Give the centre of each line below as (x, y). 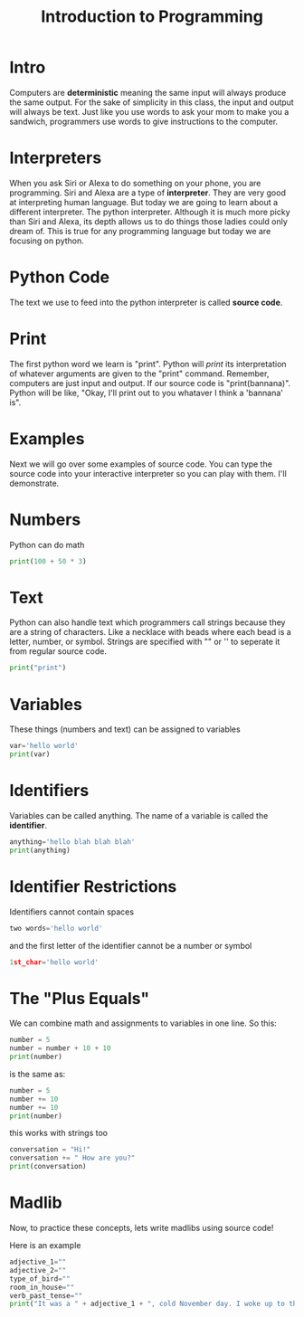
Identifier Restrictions (93, 886)
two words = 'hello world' (56, 928)
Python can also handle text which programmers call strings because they (147, 622)
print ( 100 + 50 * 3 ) (48, 561)
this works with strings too (59, 1133)
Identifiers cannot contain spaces (71, 912)
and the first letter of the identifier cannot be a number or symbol (131, 945)
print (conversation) (48, 1167)
